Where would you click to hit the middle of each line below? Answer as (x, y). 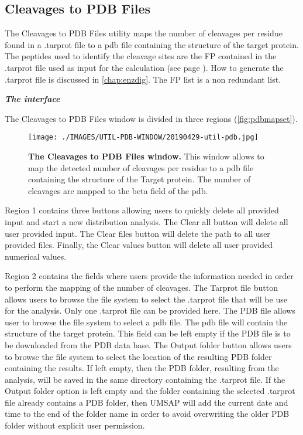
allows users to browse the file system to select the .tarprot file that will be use (146, 299)
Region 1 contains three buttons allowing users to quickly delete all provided (142, 210)
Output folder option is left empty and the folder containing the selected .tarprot (150, 391)
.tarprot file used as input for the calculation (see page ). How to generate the (144, 67)
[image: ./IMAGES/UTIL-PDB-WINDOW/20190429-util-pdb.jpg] (143, 137)
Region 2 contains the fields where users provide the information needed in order (149, 276)
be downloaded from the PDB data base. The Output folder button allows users (148, 344)
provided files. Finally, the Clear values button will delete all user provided (139, 245)
